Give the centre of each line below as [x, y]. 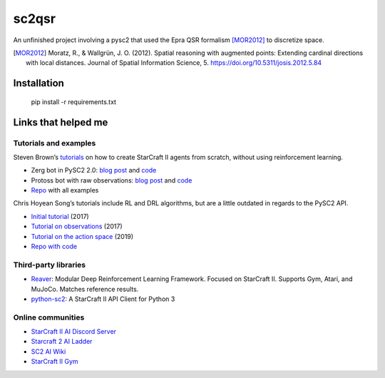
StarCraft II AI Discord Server [74, 332]
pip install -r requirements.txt [74, 102]
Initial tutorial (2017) [60, 216]
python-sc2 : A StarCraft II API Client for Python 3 [103, 299]
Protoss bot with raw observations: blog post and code [112, 180]
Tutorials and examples [55, 143]
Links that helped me [61, 122]
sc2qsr [35, 19]
